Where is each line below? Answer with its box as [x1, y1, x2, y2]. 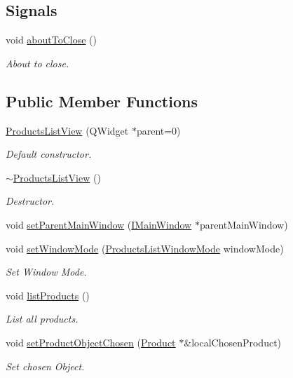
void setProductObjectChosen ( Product [6, 335, 176, 349]
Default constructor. [6, 147, 92, 161]
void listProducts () [6, 288, 90, 302]
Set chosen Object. [6, 358, 85, 373]
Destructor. [6, 194, 55, 208]
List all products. [6, 311, 79, 326]
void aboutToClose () [6, 32, 97, 47]
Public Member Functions [6, 90, 198, 112]
